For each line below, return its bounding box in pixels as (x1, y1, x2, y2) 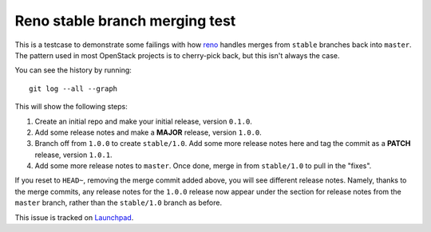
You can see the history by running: (14, 65, 132, 75)
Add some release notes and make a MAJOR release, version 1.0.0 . (34, 128, 263, 137)
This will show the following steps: (14, 102, 128, 112)
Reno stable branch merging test (14, 12, 236, 29)
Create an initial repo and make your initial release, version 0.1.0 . (34, 116, 253, 126)
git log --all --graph (29, 84, 118, 93)
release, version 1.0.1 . (34, 150, 113, 159)
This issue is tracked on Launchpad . (14, 212, 134, 222)
